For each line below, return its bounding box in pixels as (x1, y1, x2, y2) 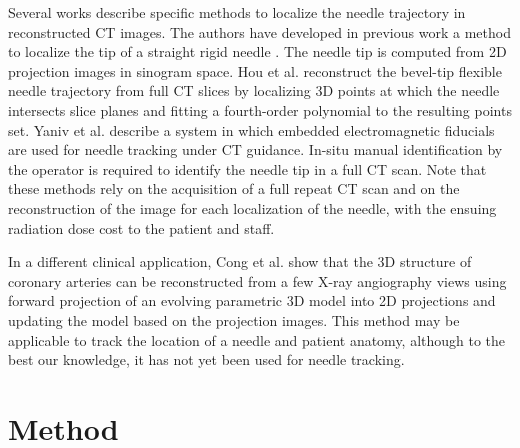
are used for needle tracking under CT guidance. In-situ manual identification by (8, 139, 503, 160)
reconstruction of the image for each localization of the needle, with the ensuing (8, 197, 497, 218)
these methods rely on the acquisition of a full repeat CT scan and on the (8, 178, 460, 199)
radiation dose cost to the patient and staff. (8, 217, 275, 238)
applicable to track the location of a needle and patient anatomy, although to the (8, 329, 506, 350)
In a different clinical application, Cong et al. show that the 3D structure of (8, 251, 472, 272)
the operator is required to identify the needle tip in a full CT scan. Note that (8, 158, 487, 179)
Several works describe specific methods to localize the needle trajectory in (8, 2, 466, 22)
